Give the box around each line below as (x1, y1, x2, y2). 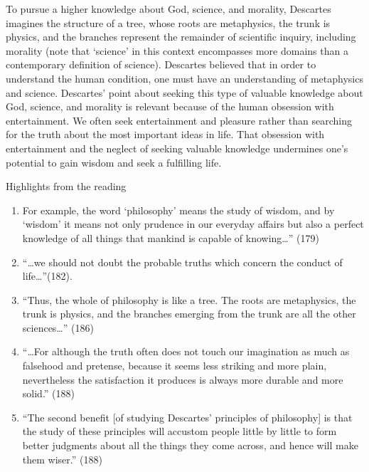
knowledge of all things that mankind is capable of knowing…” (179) (22, 230, 319, 245)
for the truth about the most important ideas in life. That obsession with (6, 127, 325, 142)
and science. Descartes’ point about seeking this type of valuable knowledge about (6, 85, 363, 100)
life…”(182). (22, 268, 73, 283)
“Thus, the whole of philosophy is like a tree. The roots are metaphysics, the (22, 292, 356, 307)
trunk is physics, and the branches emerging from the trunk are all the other (22, 306, 356, 321)
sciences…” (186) (22, 320, 94, 335)
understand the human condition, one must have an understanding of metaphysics (6, 70, 363, 85)
